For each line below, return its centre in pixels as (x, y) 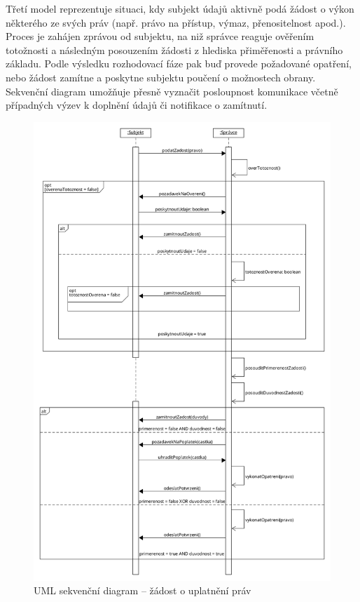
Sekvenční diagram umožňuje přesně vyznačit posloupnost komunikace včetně (172, 91)
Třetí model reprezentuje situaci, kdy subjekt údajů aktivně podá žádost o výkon (180, 8)
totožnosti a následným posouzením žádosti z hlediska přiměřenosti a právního (174, 49)
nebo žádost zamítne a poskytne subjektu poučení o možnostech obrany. (161, 77)
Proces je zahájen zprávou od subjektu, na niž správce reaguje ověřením (160, 36)
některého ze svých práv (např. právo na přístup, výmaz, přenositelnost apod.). (176, 22)
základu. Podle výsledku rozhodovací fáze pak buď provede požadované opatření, (179, 63)
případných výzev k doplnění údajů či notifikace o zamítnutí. (137, 105)
